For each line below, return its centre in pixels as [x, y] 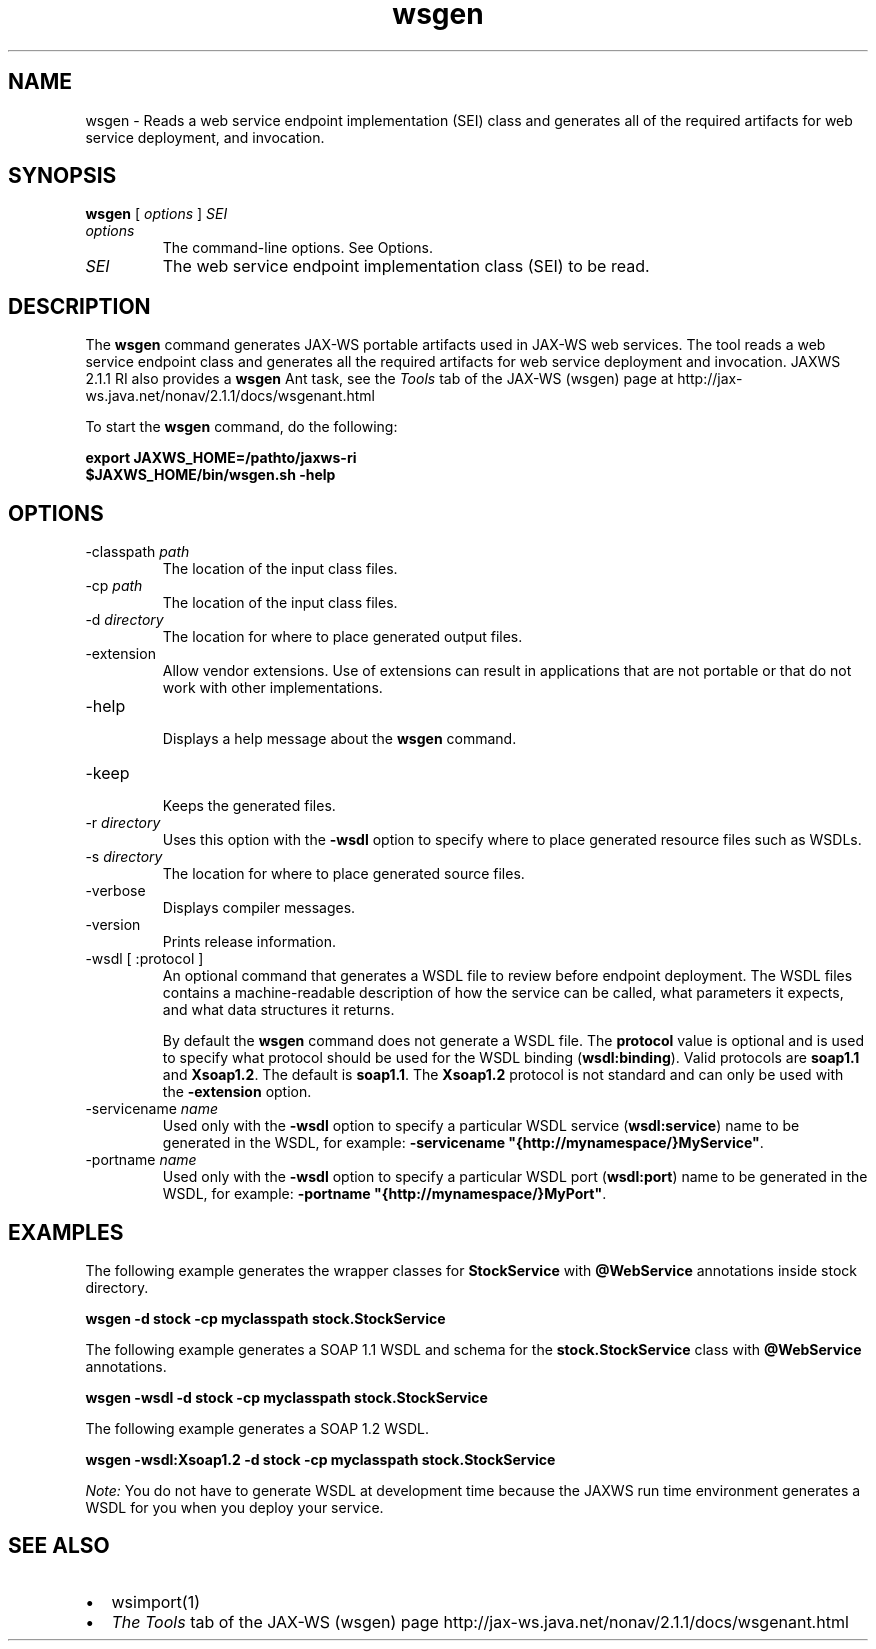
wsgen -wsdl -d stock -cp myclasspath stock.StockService [286, 1397]
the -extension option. [237, 1092]
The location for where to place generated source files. [343, 874]
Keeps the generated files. [249, 806]
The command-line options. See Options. [297, 248]
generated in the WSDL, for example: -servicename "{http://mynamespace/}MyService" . [463, 1143]
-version [113, 925]
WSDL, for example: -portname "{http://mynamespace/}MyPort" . [384, 1194]
